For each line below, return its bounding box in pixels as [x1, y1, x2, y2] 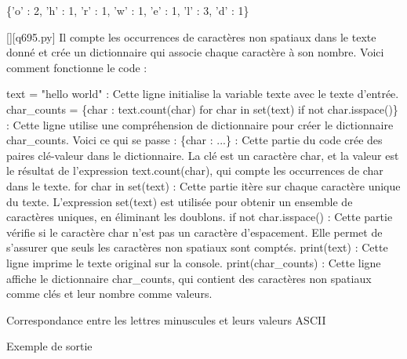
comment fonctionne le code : [6, 59, 147, 75]
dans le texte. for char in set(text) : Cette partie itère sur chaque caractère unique [6, 177, 401, 194]
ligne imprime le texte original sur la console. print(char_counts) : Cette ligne [6, 254, 381, 270]
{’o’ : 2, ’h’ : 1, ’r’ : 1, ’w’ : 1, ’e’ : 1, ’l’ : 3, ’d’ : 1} [6, 2, 249, 18]
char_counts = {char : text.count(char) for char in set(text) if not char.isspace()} [6, 100, 398, 117]
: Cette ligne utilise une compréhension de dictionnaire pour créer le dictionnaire [6, 116, 394, 132]
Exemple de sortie [6, 338, 93, 354]
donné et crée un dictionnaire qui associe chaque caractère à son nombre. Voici [6, 44, 384, 60]
